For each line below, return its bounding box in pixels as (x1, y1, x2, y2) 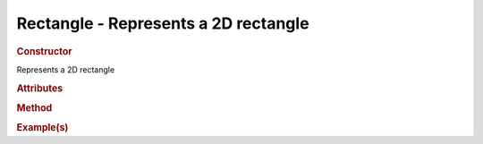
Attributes (16, 81, 64, 94)
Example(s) (16, 122, 69, 134)
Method (16, 101, 53, 114)
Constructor (16, 45, 72, 57)
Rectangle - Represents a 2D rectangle (16, 13, 309, 33)
